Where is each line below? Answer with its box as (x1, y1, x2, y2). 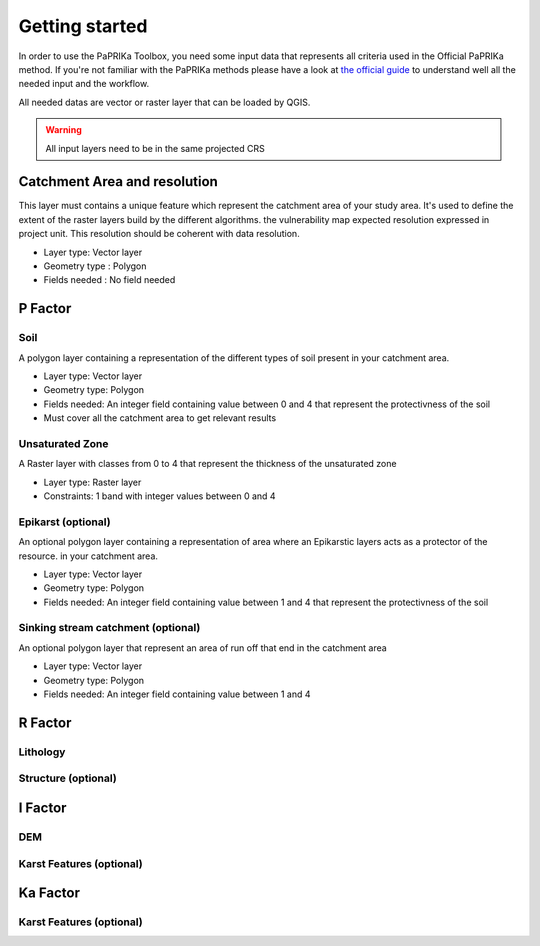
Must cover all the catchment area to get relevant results (43, 412, 277, 424)
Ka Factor (18, 885, 80, 902)
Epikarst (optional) (18, 515, 111, 529)
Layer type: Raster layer (43, 476, 142, 488)
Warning (45, 124, 82, 136)
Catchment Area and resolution (18, 173, 219, 190)
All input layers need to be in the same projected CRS (45, 142, 265, 154)
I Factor (18, 799, 67, 816)
